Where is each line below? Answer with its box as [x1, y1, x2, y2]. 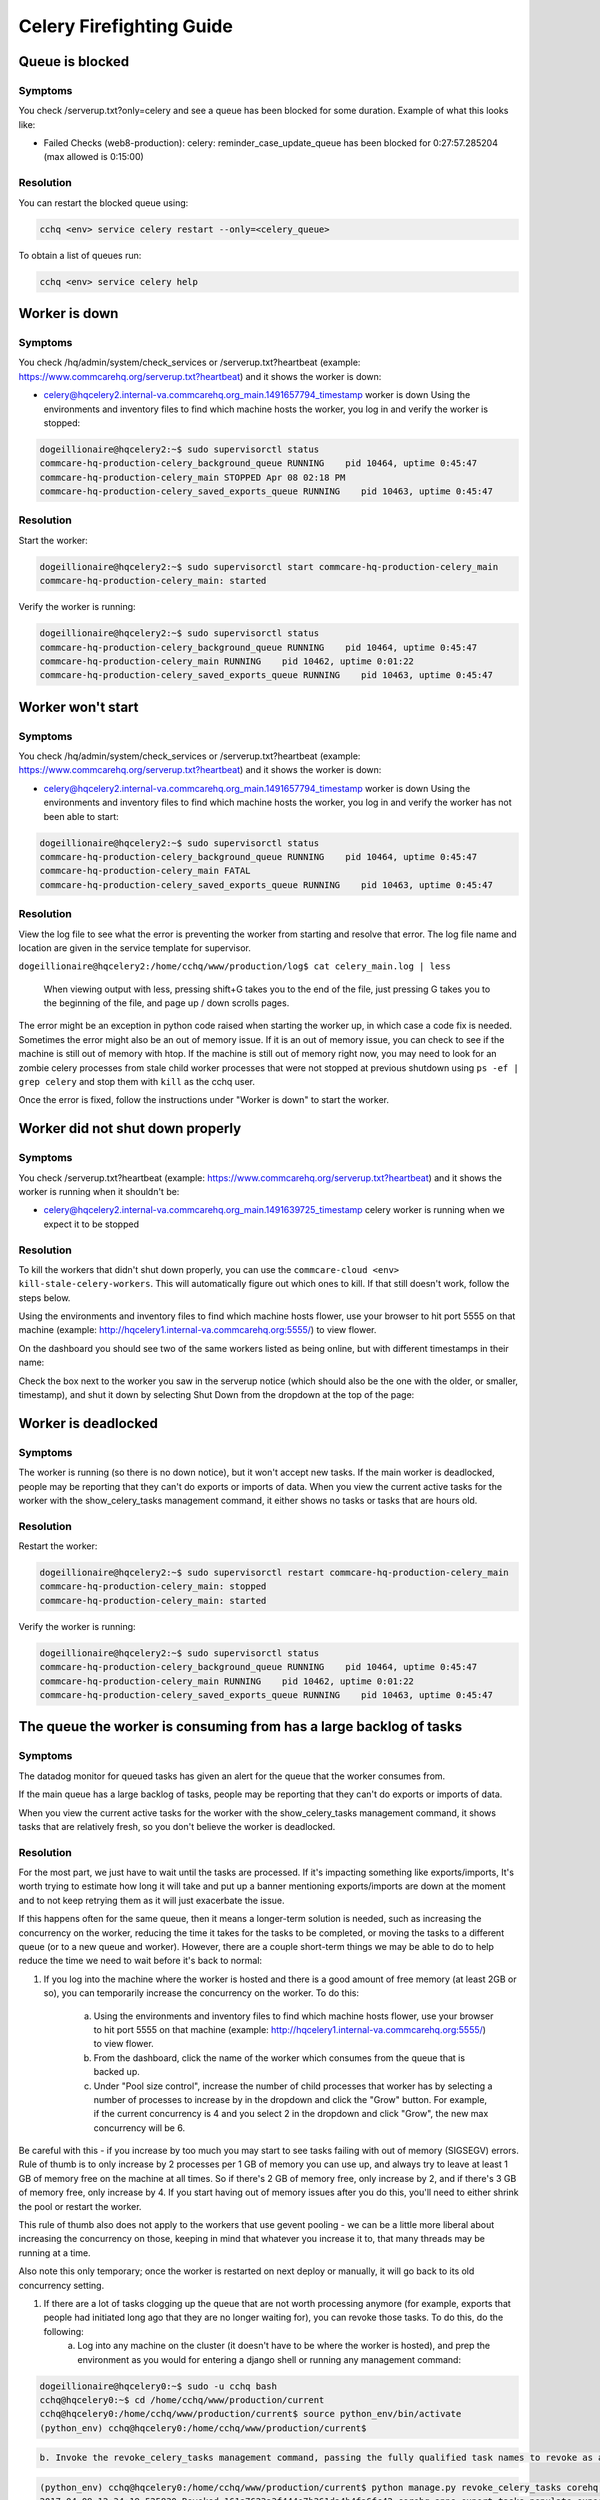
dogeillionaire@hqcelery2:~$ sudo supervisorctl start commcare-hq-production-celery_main [39, 561, 499, 572]
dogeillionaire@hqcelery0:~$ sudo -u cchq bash [39, 2380, 277, 2392]
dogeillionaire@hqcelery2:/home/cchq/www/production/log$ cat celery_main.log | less [18, 961, 452, 972]
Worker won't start [18, 698, 139, 715]
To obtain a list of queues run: [18, 249, 142, 261]
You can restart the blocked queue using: [18, 196, 189, 209]
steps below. [18, 1291, 71, 1304]
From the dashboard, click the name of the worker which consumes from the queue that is [93, 2051, 465, 2064]
